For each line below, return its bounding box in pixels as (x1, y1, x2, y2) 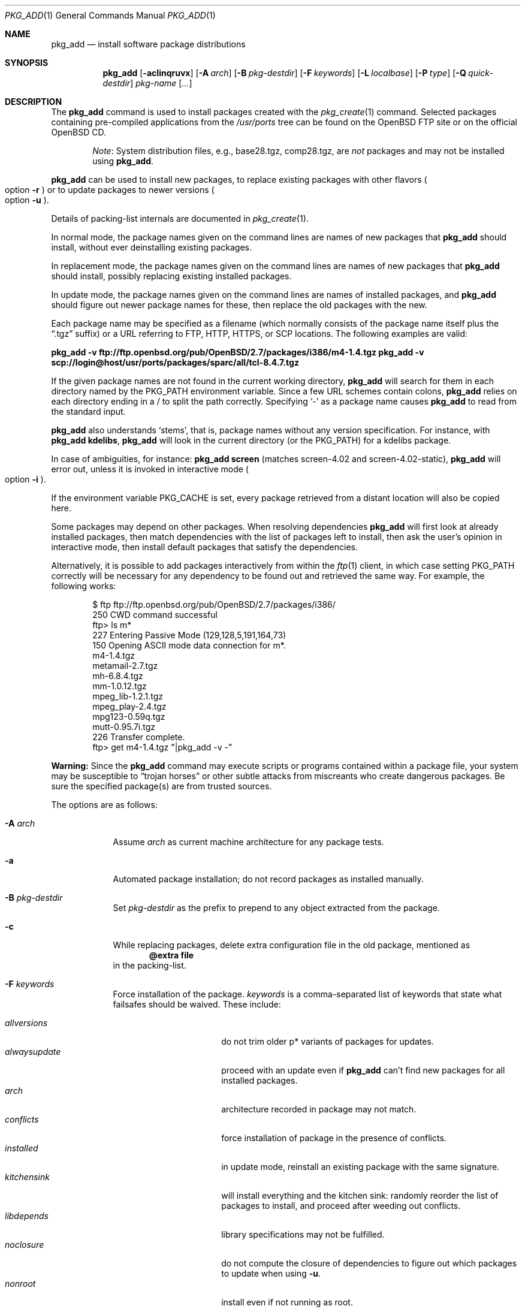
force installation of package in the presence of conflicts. (221, 1133, 446, 1143)
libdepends (5, 1211, 49, 1221)
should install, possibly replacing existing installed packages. (51, 271, 292, 281)
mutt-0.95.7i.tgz (92, 722, 156, 732)
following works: (51, 581, 116, 591)
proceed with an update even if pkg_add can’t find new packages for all (221, 1065, 505, 1075)
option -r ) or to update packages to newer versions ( (5, 185, 215, 195)
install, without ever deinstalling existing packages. (51, 242, 252, 252)
